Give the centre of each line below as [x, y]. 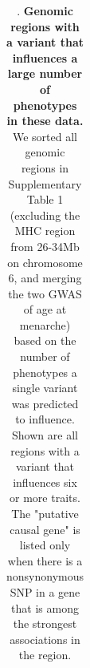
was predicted [45, 403]
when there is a [45, 560]
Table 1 [45, 199]
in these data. [45, 121]
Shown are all [45, 435]
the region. [45, 655]
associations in [45, 639]
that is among [45, 607]
